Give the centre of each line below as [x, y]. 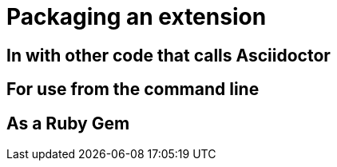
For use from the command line [133, 89]
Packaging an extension [137, 17]
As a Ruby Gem [68, 123]
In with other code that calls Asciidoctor [168, 55]
